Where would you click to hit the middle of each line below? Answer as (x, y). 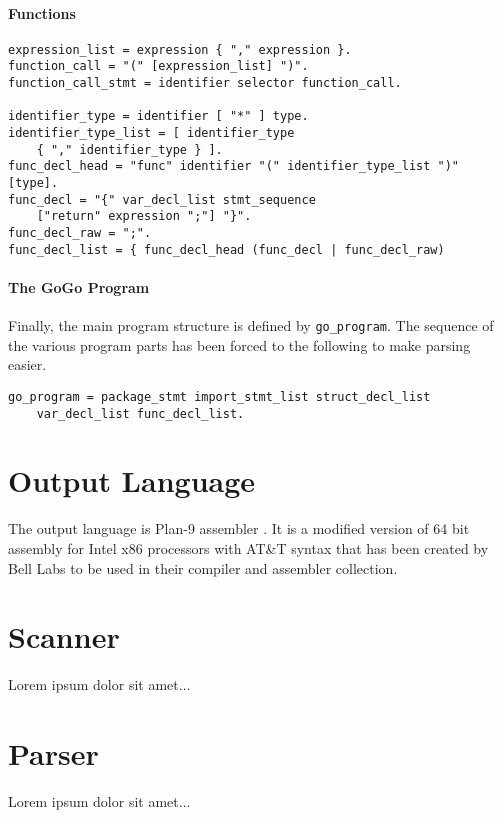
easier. (27, 364)
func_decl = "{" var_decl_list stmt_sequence (162, 199)
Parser (53, 753)
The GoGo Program (79, 286)
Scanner (64, 636)
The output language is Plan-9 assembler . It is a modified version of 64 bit (239, 528)
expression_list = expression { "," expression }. (180, 49)
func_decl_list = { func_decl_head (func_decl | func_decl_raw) (226, 249)
